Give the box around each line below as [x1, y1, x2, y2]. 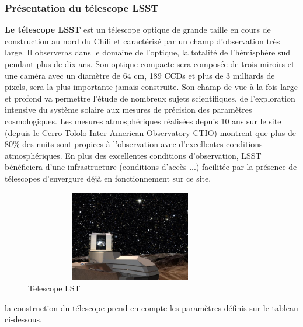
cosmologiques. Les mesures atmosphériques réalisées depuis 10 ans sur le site [5, 114, 281, 127]
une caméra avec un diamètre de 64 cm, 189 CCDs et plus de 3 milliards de [5, 69, 275, 81]
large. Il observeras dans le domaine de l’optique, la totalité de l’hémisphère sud [5, 46, 290, 58]
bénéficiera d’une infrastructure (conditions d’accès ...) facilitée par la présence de [5, 161, 297, 173]
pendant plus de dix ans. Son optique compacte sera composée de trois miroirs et [5, 58, 295, 69]
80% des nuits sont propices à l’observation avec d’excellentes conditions [5, 138, 263, 150]
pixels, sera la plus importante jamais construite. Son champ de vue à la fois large [5, 81, 298, 93]
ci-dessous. [5, 313, 42, 325]
